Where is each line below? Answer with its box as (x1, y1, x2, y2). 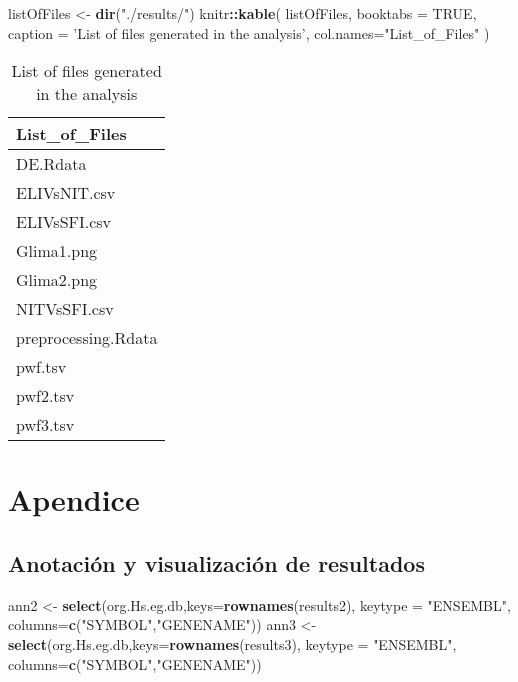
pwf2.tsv (16, 384, 75, 408)
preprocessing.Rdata (16, 326, 158, 350)
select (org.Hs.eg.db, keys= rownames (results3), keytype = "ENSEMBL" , (8, 633, 457, 654)
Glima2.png (16, 268, 98, 292)
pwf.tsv (16, 355, 67, 379)
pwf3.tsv (16, 413, 75, 437)
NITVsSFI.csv (16, 297, 114, 321)
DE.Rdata (16, 152, 87, 176)
